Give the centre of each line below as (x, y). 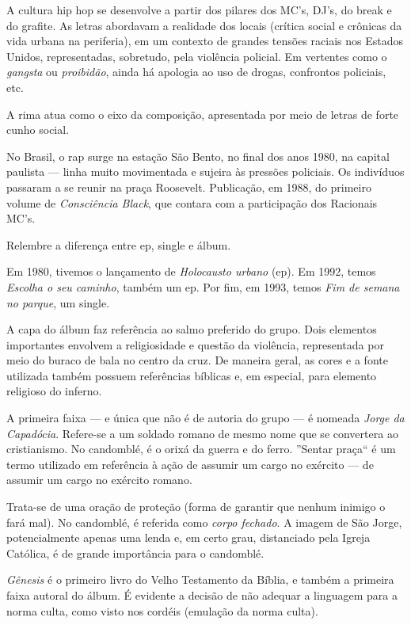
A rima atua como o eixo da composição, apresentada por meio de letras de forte (203, 114)
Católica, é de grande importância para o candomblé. (135, 553)
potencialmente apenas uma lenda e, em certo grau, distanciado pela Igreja (188, 537)
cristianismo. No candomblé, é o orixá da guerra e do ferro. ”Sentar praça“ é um (201, 449)
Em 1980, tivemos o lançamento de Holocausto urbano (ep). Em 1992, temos (191, 271)
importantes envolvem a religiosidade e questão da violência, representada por (195, 344)
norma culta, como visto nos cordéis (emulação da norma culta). (162, 610)
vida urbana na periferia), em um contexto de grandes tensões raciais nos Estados (205, 41)
